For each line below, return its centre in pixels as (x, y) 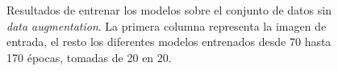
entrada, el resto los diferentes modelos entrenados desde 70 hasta (169, 42)
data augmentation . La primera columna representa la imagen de (167, 25)
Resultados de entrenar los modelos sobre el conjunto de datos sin (169, 10)
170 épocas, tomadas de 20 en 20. (89, 57)
